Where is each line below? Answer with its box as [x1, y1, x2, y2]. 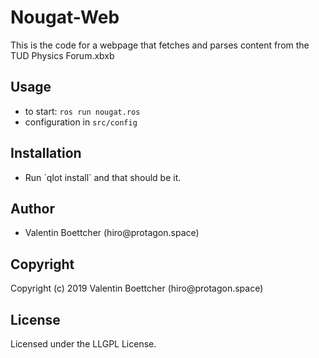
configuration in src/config [24, 116, 138, 128]
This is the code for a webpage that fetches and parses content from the [10, 39, 310, 51]
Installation [10, 145, 82, 162]
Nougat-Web [10, 6, 120, 29]
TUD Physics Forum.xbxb [10, 49, 115, 61]
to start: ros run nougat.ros [24, 105, 141, 117]
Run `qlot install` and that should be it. [24, 171, 182, 183]
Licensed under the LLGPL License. [10, 338, 157, 350]
